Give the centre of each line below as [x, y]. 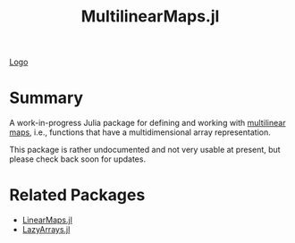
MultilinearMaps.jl [150, 17]
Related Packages [77, 195]
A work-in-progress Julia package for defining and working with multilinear [147, 123]
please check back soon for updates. [77, 159]
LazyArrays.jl [46, 230]
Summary [46, 98]
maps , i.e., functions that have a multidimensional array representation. [140, 132]
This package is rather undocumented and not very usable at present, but [145, 150]
